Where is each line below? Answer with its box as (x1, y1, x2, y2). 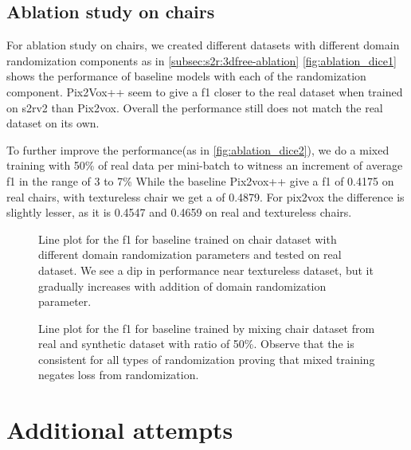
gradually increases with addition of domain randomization (38, 277, 327, 294)
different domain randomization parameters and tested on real (38, 246, 342, 263)
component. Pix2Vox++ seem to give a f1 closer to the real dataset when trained (6, 83, 403, 100)
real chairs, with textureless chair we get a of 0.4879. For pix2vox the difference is (6, 188, 405, 205)
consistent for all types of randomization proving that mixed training (38, 350, 375, 367)
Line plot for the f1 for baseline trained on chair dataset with (38, 230, 337, 247)
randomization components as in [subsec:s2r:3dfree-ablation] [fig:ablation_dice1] (6, 52, 397, 68)
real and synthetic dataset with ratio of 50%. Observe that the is (38, 335, 354, 352)
